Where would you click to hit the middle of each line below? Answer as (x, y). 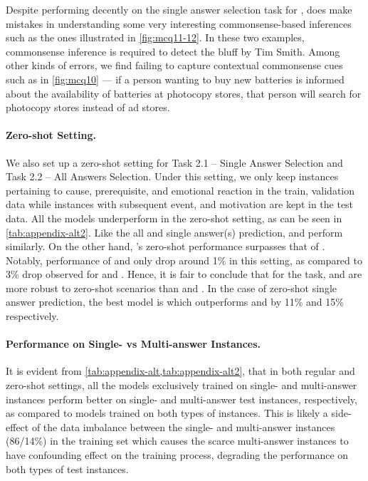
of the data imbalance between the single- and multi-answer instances (183, 426)
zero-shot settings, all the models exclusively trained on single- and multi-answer (182, 385)
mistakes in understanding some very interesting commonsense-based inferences (179, 23)
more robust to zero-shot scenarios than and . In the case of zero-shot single (172, 288)
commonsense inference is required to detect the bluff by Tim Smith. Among (173, 51)
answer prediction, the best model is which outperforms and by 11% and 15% (175, 302)
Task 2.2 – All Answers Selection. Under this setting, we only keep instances (172, 176)
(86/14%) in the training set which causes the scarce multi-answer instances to (177, 441)
